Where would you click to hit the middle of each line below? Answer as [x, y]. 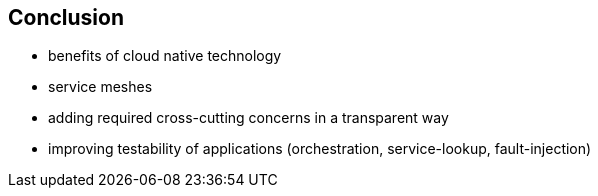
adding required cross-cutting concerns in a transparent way [248, 118]
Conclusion [66, 17]
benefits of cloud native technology [165, 56]
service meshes [100, 87]
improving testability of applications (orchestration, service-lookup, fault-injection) [320, 149]
